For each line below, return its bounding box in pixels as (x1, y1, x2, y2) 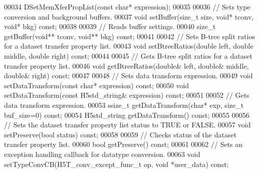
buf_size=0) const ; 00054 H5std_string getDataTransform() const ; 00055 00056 (4, 109, 249, 120)
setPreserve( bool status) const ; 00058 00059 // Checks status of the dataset (4, 129, 237, 139)
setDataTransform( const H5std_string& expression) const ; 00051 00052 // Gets (4, 90, 249, 100)
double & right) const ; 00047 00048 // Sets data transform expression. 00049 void (4, 70, 253, 81)
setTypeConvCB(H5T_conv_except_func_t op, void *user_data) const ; (4, 158, 229, 169)
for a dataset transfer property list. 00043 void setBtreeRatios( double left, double (4, 41, 253, 51)
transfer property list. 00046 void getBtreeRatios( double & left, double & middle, (4, 60, 249, 71)
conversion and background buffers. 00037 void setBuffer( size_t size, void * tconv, (4, 11, 254, 22)
